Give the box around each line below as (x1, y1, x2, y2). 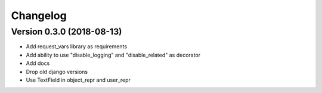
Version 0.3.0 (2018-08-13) (11, 26, 122, 37)
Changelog (11, 9, 67, 22)
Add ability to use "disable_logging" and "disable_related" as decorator (26, 51, 201, 58)
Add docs (26, 60, 50, 67)
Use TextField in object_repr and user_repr (26, 76, 131, 83)
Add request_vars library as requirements (26, 43, 128, 50)
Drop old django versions (26, 68, 88, 75)
